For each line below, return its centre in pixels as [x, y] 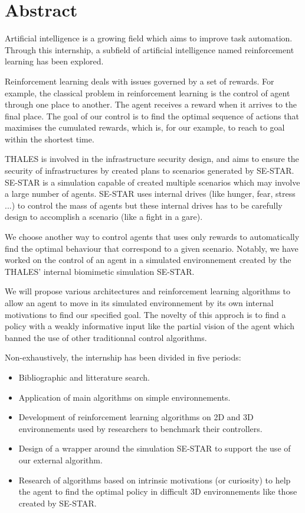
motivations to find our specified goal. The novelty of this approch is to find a [145, 314]
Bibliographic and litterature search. [84, 377]
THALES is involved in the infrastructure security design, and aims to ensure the [152, 159]
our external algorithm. [60, 460]
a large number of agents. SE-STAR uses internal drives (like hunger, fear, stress [150, 194]
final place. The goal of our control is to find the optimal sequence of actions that [152, 116]
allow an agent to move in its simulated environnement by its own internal [139, 303]
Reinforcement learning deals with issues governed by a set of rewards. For [140, 81]
